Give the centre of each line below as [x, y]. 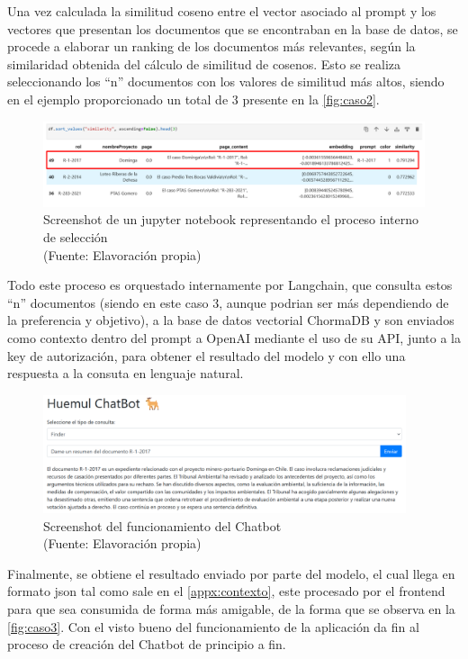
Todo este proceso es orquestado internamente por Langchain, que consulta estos [230, 285]
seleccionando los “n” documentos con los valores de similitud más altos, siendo [226, 81]
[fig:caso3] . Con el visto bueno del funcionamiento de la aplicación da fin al [213, 626]
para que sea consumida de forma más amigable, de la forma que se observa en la [231, 609]
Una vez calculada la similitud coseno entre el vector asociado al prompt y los [222, 11]
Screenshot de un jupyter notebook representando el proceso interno [231, 219]
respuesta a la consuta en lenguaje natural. [126, 373]
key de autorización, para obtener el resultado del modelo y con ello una [207, 355]
